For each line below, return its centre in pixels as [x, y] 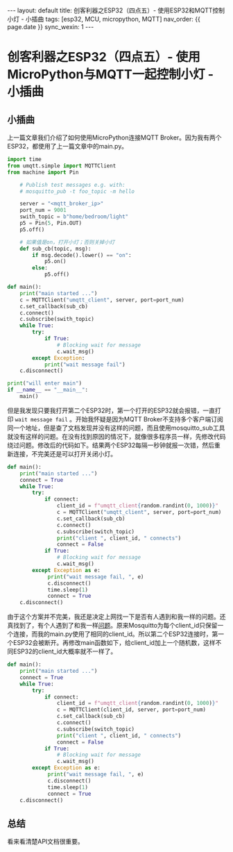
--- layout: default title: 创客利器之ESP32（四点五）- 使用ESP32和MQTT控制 [116, 10]
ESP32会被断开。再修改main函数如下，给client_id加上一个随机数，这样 [114, 643]
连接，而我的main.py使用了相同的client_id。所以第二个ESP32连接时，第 [115, 634]
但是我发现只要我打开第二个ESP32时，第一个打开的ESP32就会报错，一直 [111, 410]
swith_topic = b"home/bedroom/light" [74, 217]
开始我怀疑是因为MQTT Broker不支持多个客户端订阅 [149, 419]
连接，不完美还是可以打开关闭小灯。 [64, 453]
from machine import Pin [43, 172]
